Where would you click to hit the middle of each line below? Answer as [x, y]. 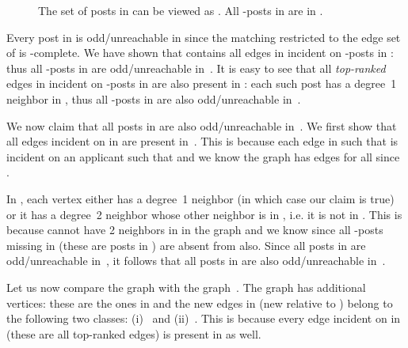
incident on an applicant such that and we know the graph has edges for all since [203, 156]
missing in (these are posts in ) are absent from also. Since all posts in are [186, 245]
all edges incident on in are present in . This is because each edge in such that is [202, 141]
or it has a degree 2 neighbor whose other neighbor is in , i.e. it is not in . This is [204, 214]
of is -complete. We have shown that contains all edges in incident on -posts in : [200, 53]
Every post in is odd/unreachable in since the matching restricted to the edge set [204, 37]
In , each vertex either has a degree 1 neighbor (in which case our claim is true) [200, 198]
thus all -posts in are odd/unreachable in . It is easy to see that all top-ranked [196, 68]
